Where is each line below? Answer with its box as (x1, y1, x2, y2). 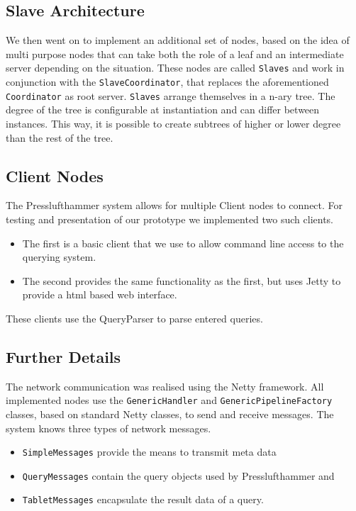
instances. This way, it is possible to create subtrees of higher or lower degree (6, 116, 341, 130)
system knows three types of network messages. (6, 420, 211, 435)
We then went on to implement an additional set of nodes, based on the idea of (6, 33, 350, 47)
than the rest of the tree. (6, 130, 113, 145)
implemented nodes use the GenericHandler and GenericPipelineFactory (6, 393, 333, 408)
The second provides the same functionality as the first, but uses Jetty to (22, 273, 341, 288)
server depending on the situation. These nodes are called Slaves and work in (6, 60, 345, 75)
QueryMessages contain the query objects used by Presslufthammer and (22, 468, 335, 483)
